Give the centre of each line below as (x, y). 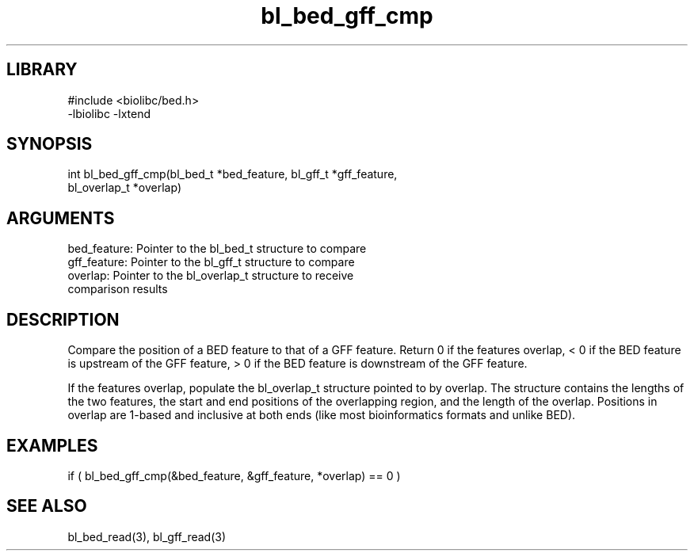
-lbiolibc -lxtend (109, 113)
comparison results (118, 289)
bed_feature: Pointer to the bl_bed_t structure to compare (217, 249)
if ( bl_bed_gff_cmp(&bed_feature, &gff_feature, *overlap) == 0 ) (234, 475)
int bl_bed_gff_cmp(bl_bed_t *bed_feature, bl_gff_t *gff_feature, (233, 174)
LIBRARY (42, 70)
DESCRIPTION (63, 319)
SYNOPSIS (50, 144)
